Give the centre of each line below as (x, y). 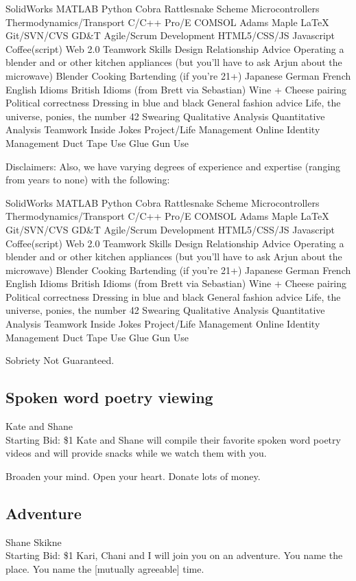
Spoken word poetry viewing (109, 397)
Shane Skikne (34, 542)
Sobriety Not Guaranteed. (60, 360)
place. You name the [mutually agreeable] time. (105, 568)
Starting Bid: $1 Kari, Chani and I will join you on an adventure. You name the (174, 555)
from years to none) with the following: (88, 180)
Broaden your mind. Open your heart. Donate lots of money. (133, 476)
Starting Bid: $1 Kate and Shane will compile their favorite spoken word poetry (173, 439)
